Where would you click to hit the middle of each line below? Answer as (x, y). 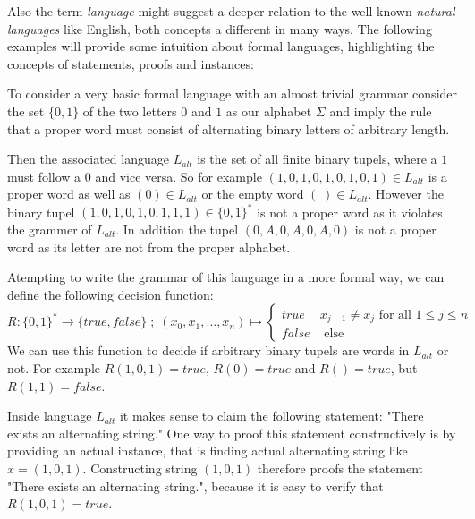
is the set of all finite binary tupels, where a (317, 159)
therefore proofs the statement (340, 468)
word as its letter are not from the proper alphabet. (149, 247)
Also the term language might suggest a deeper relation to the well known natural (231, 11)
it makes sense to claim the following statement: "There (271, 416)
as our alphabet (269, 111)
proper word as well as (69, 194)
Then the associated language (88, 159)
